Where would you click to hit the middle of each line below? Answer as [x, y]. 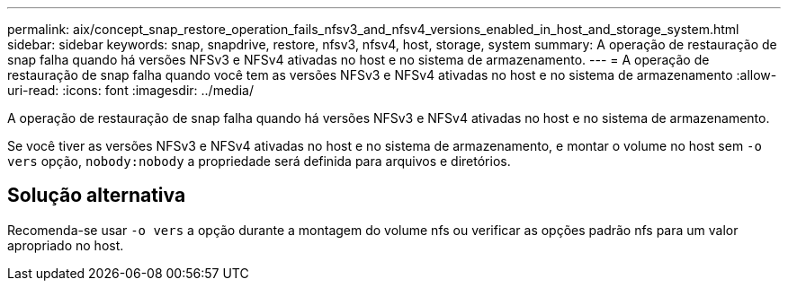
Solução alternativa [97, 196]
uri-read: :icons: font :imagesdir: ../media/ [130, 90]
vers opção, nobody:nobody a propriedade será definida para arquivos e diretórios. [259, 161]
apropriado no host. [66, 245]
